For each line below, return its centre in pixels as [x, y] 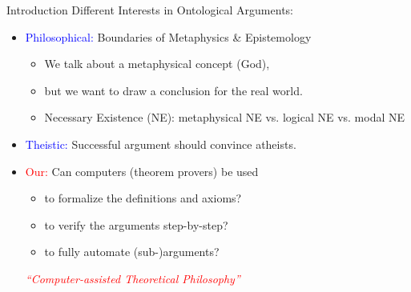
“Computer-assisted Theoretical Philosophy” [133, 278]
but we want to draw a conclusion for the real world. [173, 90]
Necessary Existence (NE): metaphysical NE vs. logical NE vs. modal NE [225, 117]
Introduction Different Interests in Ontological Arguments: [150, 10]
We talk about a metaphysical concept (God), [157, 64]
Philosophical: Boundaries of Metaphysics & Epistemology [168, 36]
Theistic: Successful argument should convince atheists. [161, 144]
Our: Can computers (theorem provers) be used [142, 171]
